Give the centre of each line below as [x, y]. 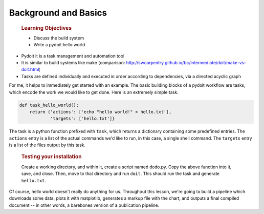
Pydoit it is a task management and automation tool [73, 56]
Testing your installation [51, 157]
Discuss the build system [59, 38]
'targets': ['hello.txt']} [82, 119]
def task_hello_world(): [49, 105]
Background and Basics [58, 13]
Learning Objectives [46, 28]
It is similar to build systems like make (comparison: [73, 62]
